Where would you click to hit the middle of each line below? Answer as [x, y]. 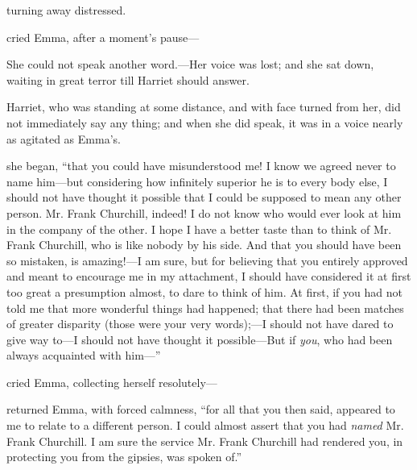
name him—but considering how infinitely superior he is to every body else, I [197, 181]
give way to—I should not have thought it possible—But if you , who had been [200, 339]
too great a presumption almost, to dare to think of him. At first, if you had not [204, 291]
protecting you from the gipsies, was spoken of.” [124, 457]
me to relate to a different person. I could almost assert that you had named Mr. [205, 425]
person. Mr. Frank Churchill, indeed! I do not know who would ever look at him [204, 212]
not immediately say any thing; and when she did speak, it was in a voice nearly [205, 122]
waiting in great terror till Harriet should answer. [128, 79]
